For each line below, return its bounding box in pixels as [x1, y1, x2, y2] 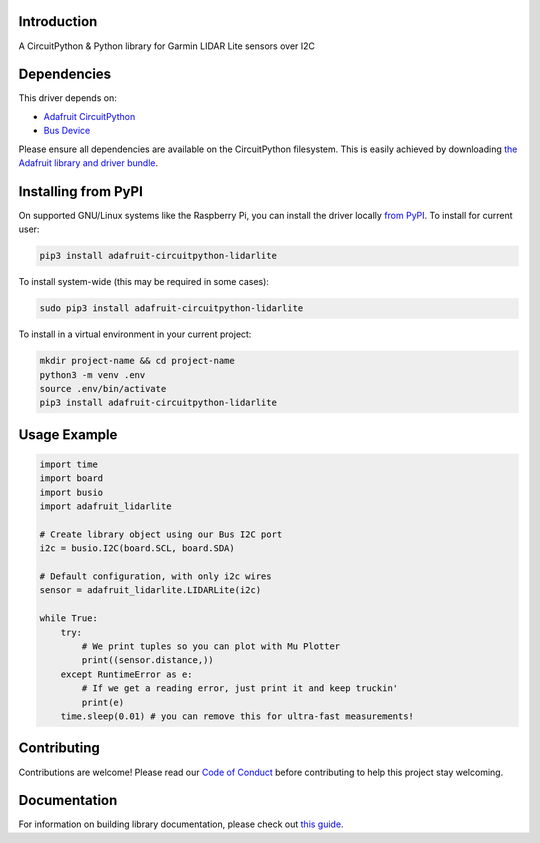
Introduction [18, 13, 98, 30]
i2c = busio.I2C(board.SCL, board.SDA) [39, 543, 235, 554]
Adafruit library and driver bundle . [18, 156, 159, 169]
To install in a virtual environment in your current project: [18, 328, 252, 340]
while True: [39, 613, 99, 624]
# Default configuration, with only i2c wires [39, 571, 272, 582]
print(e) [81, 696, 125, 708]
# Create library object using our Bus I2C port [39, 528, 283, 540]
